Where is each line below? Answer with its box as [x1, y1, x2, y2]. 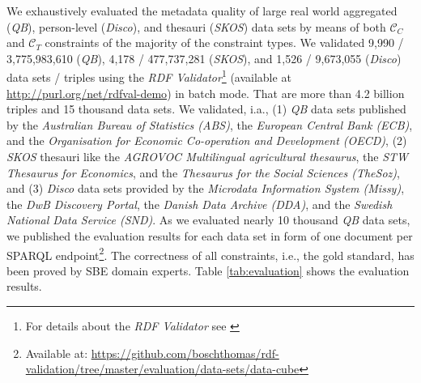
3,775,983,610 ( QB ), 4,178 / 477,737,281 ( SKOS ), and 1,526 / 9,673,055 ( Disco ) [6, 49, 402, 66]
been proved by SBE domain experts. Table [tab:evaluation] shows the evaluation [6, 262, 410, 279]
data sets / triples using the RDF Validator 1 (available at [6, 66, 291, 86]
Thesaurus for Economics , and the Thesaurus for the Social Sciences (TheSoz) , [6, 164, 400, 181]
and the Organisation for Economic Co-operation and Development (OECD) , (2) [6, 132, 407, 149]
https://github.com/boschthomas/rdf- [91, 344, 279, 361]
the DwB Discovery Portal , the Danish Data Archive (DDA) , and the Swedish [6, 195, 393, 212]
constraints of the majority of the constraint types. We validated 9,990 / [45, 34, 404, 51]
